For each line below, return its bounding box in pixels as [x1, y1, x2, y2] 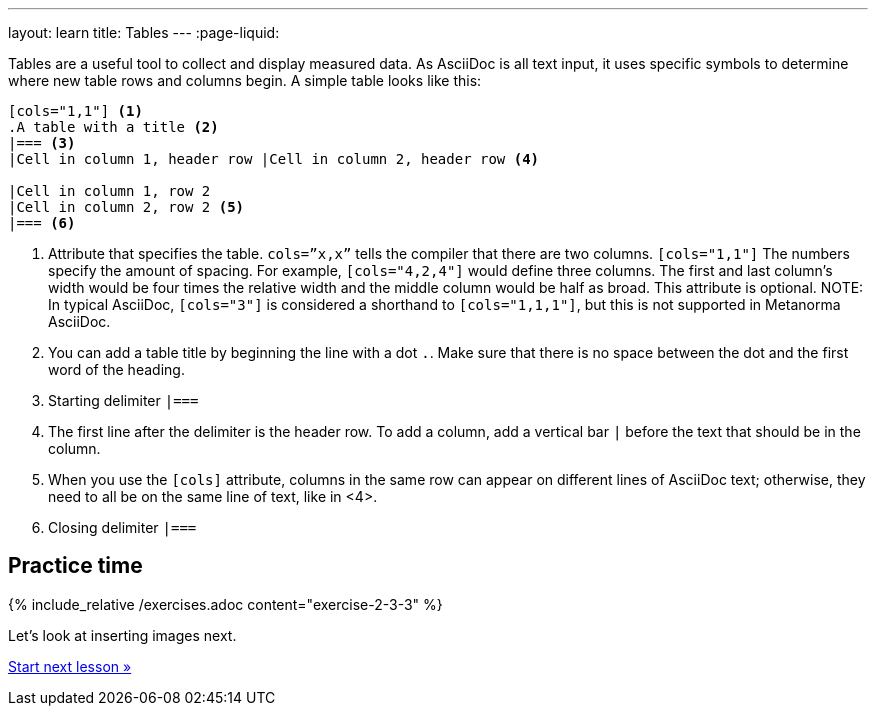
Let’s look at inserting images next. [8, 626, 237, 644]
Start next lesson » [8, 657, 132, 675]
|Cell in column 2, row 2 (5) [8, 199, 245, 215]
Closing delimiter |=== [48, 519, 197, 536]
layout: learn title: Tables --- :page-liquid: [8, 24, 280, 41]
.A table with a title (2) [8, 119, 219, 135]
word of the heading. [48, 361, 185, 378]
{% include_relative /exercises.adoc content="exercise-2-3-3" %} [8, 595, 443, 613]
